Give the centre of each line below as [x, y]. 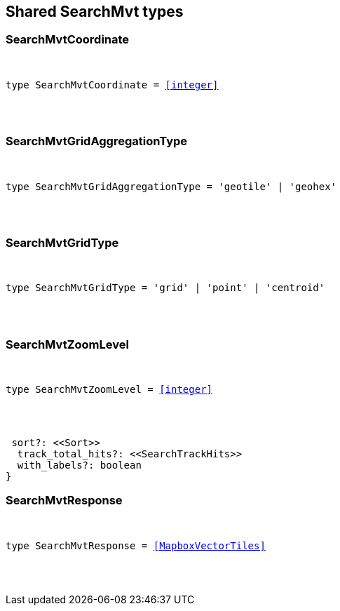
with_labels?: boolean [79, 465]
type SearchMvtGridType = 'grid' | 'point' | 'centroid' [165, 288]
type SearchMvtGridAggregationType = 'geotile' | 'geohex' [171, 186]
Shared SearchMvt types [95, 12]
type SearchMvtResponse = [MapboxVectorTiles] [136, 545]
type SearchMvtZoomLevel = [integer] [109, 390]
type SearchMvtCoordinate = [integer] [112, 85]
